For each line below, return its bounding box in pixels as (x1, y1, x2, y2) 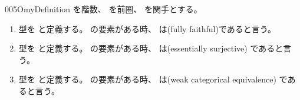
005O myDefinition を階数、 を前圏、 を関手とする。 (5, 3, 202, 15)
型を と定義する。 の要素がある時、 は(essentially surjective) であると (18, 42, 283, 54)
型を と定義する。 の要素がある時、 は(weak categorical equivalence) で (18, 73, 288, 85)
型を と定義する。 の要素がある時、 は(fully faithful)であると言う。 (18, 22, 276, 35)
